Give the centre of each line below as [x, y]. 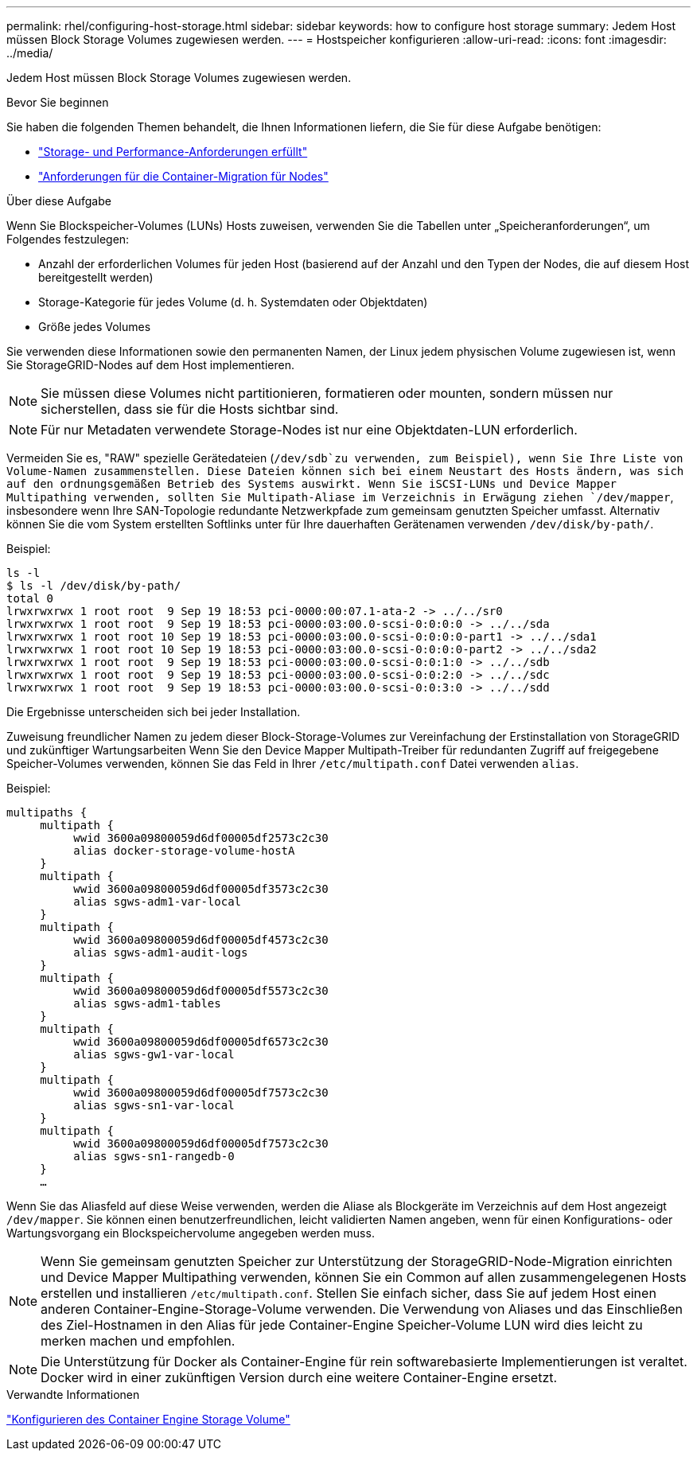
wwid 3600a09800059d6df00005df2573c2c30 [201, 838]
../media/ [30, 53]
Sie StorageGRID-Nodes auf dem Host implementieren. [150, 365]
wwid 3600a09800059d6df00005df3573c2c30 [201, 889]
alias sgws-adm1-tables [147, 1003]
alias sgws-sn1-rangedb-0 [154, 1156]
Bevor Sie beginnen [58, 102]
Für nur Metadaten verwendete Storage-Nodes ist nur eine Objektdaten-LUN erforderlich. [309, 430]
